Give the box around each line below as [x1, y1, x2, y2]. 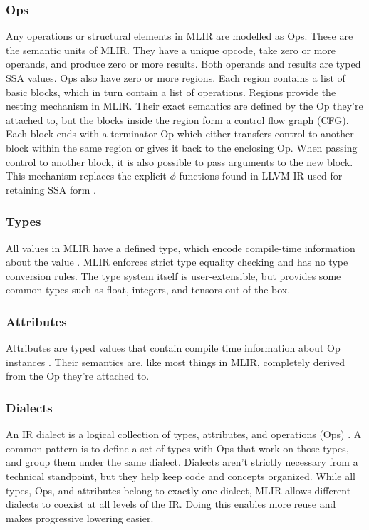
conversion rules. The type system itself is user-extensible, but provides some [6, 268, 341, 283]
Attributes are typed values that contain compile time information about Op [6, 341, 341, 355]
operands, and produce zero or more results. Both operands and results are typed [6, 56, 361, 71]
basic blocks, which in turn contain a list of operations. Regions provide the [6, 84, 336, 99]
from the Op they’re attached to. [6, 368, 150, 383]
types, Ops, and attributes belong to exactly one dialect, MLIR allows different [6, 482, 351, 497]
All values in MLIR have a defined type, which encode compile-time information [6, 240, 355, 255]
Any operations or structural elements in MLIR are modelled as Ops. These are [6, 28, 353, 43]
